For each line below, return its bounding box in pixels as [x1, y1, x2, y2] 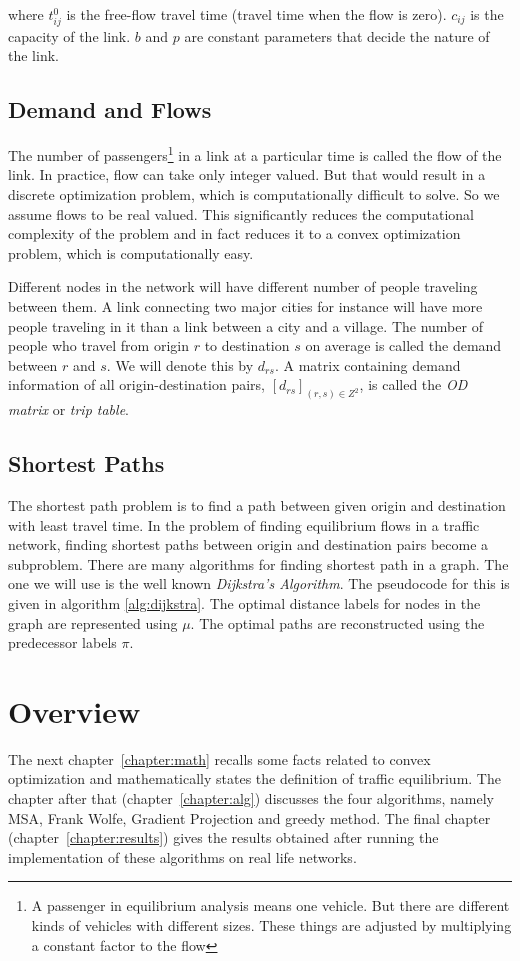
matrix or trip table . [8, 399, 129, 420]
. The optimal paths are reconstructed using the [190, 612, 485, 633]
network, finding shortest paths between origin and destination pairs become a [8, 534, 489, 555]
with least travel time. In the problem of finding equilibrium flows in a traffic [8, 514, 480, 535]
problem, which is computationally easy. [8, 242, 254, 263]
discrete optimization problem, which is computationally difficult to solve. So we [8, 183, 500, 204]
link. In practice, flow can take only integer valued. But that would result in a [8, 164, 486, 185]
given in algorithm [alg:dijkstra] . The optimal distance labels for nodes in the [8, 592, 481, 613]
